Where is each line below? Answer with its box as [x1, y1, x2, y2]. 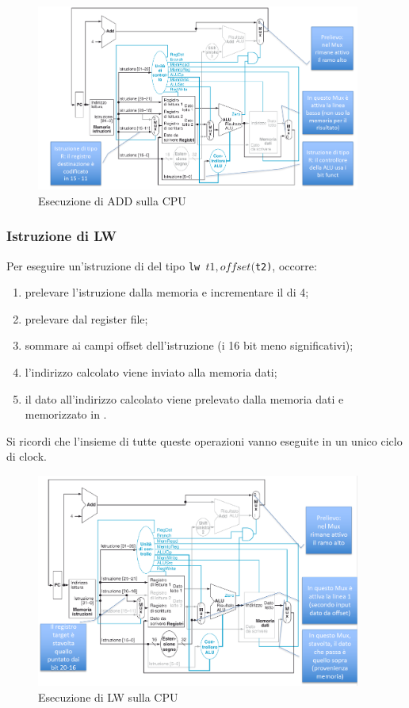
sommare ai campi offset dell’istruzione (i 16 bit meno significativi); [25, 337, 354, 354]
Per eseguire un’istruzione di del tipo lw [6, 257, 201, 274]
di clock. [6, 448, 47, 465]
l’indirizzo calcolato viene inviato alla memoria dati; [25, 363, 277, 380]
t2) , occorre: [254, 257, 317, 274]
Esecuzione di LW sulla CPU [38, 689, 178, 706]
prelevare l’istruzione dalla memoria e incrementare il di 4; [25, 284, 309, 300]
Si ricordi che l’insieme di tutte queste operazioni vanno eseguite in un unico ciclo [6, 432, 403, 449]
